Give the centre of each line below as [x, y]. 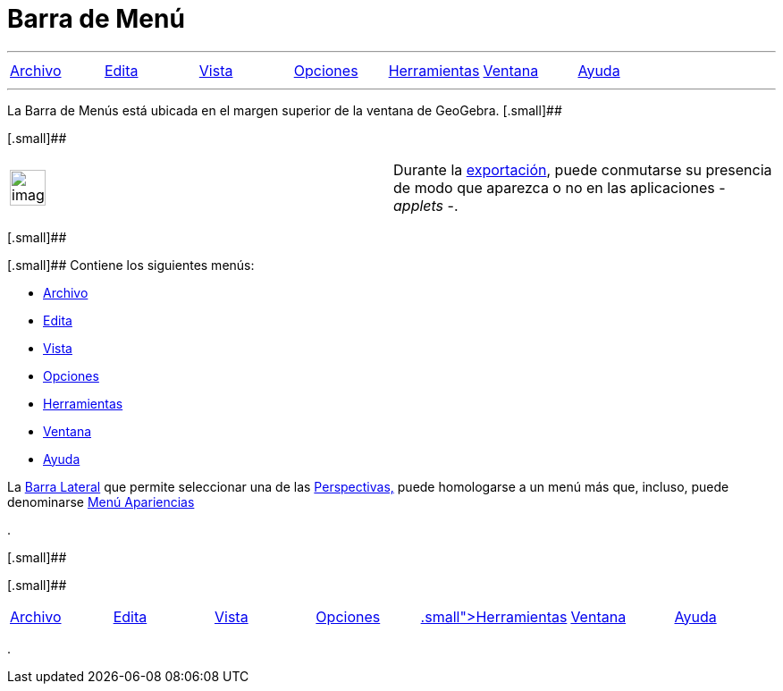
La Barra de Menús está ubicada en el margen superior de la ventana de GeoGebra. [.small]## [285, 110]
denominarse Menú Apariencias [101, 501]
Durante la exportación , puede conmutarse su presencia [583, 169]
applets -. [426, 205]
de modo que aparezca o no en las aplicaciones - [560, 187]
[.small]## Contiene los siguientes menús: [131, 265]
